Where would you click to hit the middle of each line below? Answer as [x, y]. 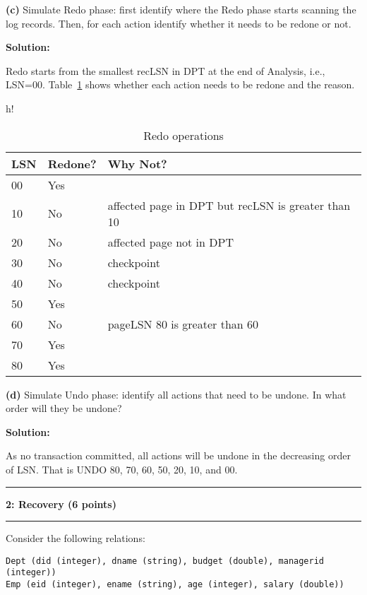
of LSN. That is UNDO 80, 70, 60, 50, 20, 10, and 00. [122, 469]
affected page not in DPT [170, 242]
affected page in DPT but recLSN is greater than [229, 205]
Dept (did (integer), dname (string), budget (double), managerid [165, 561]
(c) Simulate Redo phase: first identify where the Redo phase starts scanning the [181, 9]
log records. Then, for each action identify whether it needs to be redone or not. [179, 23]
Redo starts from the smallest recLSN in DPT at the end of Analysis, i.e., [166, 70]
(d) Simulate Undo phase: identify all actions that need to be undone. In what [176, 394]
